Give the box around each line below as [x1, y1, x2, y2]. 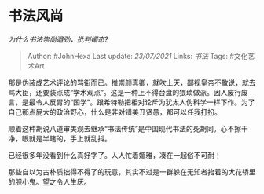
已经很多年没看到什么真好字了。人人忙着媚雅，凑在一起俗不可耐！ [8, 150, 222, 159]
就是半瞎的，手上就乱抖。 [28, 134, 112, 143]
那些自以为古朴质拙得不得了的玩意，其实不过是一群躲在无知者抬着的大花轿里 [8, 167, 256, 177]
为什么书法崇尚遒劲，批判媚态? [8, 35, 108, 44]
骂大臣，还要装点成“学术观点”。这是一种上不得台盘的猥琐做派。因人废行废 [8, 87, 249, 97]
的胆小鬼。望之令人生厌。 [8, 177, 91, 186]
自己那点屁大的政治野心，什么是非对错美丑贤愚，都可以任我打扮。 [8, 107, 222, 116]
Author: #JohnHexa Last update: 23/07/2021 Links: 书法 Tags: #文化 [27, 51, 248, 60]
